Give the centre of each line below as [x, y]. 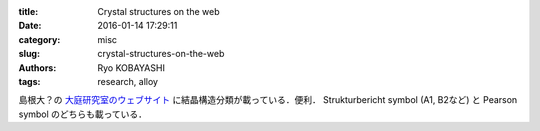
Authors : [37, 67]
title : [28, 11]
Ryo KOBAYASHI [131, 67]
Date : [30, 26]
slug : [29, 54]
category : [39, 39]
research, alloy [128, 81]
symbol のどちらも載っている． [83, 114]
